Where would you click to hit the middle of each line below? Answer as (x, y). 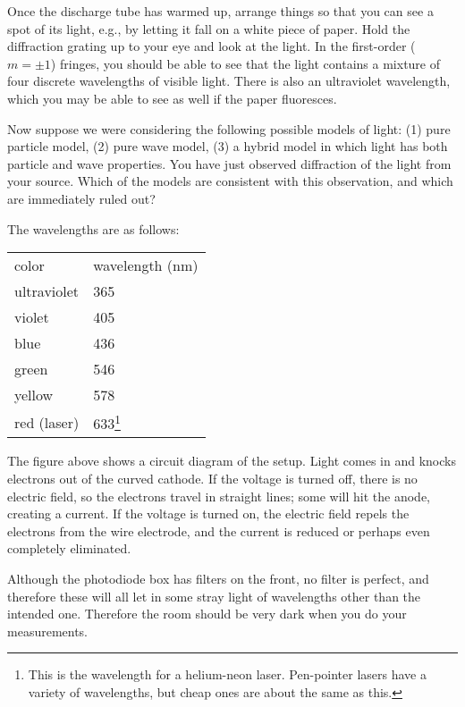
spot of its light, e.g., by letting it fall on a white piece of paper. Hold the (209, 28)
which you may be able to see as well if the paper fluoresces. (172, 98)
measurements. (48, 631)
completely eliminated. (69, 548)
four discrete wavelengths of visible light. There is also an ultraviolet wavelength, (229, 81)
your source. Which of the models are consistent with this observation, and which (230, 181)
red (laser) (47, 422)
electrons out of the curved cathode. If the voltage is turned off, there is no (212, 479)
